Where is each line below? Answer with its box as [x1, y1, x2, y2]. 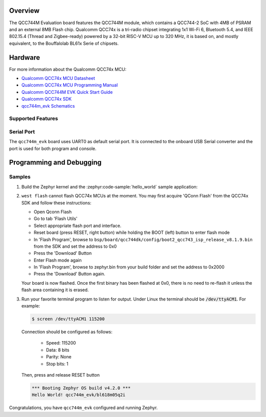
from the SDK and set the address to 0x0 [33, 243, 117, 249]
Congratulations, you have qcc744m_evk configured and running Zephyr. [9, 405, 158, 411]
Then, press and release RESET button [21, 372, 100, 378]
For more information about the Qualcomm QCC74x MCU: [9, 66, 127, 72]
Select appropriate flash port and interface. [33, 223, 122, 228]
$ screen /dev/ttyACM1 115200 [32, 316, 105, 322]
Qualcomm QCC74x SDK [21, 96, 72, 102]
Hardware [9, 53, 40, 62]
